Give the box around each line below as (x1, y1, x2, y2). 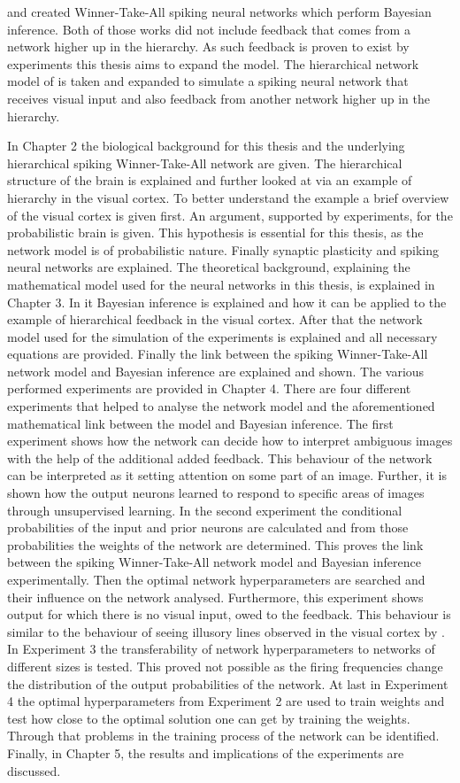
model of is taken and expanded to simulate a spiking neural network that (7, 72, 409, 90)
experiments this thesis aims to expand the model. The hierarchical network (7, 54, 419, 73)
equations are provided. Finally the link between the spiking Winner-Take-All (7, 345, 428, 363)
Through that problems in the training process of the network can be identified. (7, 726, 440, 745)
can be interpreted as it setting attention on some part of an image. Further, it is (7, 466, 447, 485)
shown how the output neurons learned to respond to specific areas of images (7, 484, 425, 502)
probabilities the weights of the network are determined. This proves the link (7, 535, 424, 554)
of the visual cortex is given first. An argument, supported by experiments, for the (7, 205, 453, 224)
